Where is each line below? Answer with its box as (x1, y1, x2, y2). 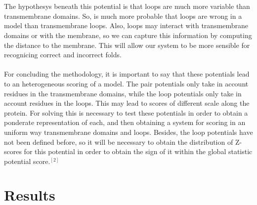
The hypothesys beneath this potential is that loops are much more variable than (4, 1, 250, 11)
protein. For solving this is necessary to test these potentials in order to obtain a (4, 107, 248, 118)
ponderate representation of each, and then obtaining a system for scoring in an (4, 117, 246, 127)
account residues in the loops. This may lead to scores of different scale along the (4, 98, 250, 108)
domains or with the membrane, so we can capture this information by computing (4, 30, 252, 40)
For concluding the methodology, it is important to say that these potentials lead (4, 69, 250, 79)
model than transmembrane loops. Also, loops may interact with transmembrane (4, 20, 249, 31)
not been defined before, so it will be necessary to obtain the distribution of (4, 136, 233, 147)
